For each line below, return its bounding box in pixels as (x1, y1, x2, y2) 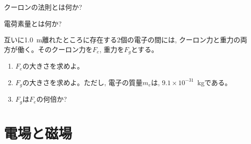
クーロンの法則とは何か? (4, 2, 82, 12)
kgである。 (197, 77, 232, 87)
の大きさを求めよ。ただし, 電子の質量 (22, 77, 143, 87)
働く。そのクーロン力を (17, 44, 92, 54)
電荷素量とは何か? (4, 18, 62, 28)
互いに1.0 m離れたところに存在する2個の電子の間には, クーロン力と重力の (4, 35, 241, 45)
